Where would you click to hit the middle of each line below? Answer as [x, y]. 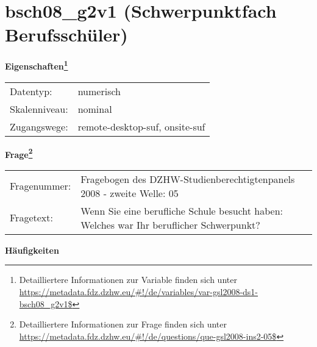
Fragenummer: [41, 186]
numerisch [99, 91]
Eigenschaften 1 [37, 65]
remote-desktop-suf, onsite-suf [141, 126]
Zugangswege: [39, 126]
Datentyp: [31, 91]
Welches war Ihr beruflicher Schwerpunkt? [170, 224]
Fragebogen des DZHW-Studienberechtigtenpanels [188, 179]
